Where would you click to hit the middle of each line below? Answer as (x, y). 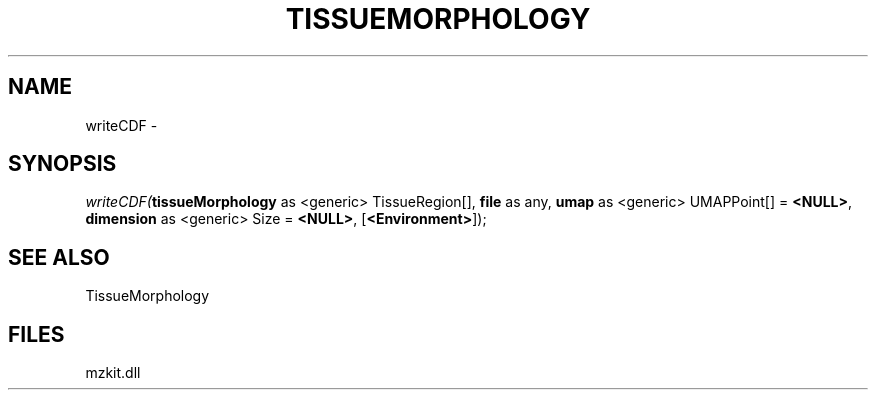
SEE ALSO (59, 257)
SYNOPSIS (62, 164)
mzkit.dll (113, 373)
